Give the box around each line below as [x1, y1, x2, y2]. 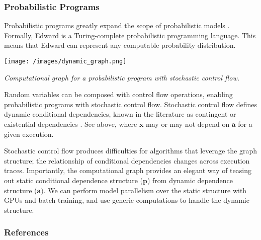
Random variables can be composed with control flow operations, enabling [4, 89, 233, 100]
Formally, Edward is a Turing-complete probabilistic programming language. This [4, 30, 256, 40]
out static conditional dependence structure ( [4, 175, 143, 185]
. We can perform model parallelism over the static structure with [43, 185, 247, 195]
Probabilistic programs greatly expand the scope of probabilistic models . [4, 20, 230, 31]
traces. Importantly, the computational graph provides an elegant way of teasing [4, 165, 251, 176]
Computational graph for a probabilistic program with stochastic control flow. [4, 72, 240, 83]
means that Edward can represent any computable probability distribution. [4, 40, 236, 50]
